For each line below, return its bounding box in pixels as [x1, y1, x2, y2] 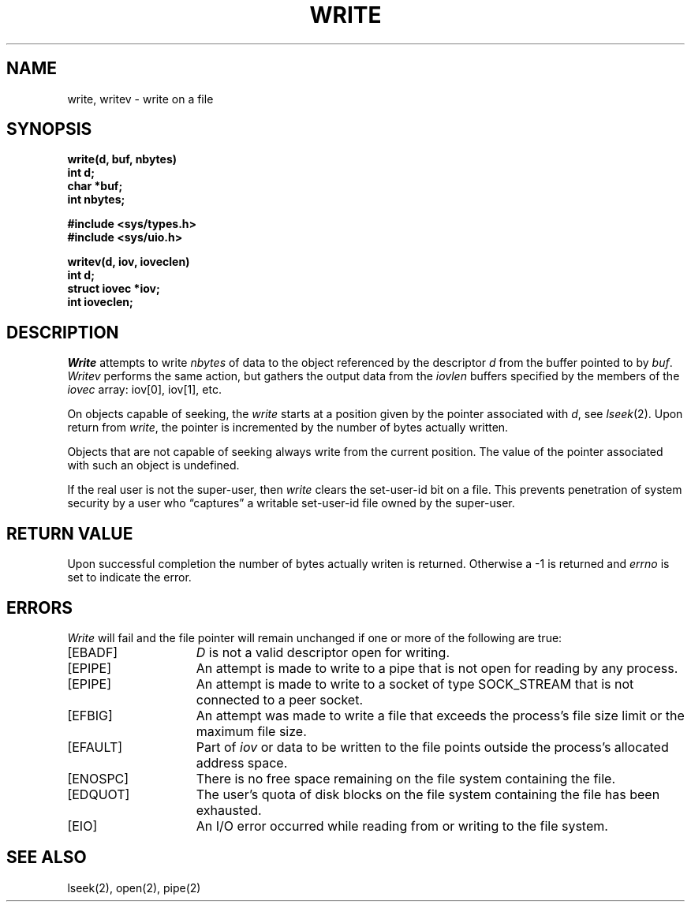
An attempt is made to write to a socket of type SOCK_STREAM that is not [196, 675, 634, 692]
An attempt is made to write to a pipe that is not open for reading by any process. [196, 660, 678, 676]
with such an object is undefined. [67, 458, 240, 473]
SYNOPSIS [6, 119, 92, 140]
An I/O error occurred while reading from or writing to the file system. [196, 817, 608, 834]
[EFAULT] [67, 738, 123, 755]
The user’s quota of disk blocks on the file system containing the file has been [196, 786, 660, 802]
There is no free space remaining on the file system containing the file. [196, 770, 616, 787]
